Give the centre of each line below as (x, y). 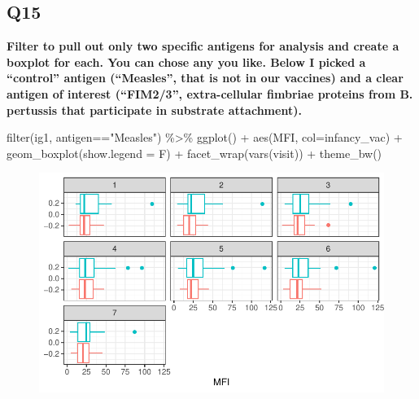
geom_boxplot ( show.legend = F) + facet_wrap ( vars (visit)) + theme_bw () (194, 153)
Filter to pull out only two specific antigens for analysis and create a (203, 46)
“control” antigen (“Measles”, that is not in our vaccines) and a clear (205, 78)
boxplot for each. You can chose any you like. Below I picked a (186, 61)
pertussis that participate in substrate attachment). (154, 110)
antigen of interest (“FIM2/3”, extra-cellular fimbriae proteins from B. (210, 93)
